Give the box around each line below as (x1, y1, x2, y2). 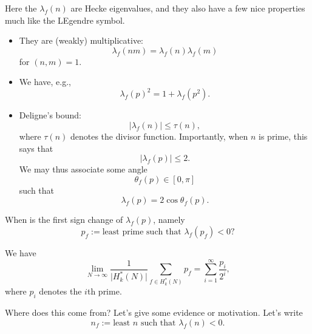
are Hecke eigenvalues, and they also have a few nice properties (70, 2, 305, 14)
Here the (5, 2, 37, 14)
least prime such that (102, 228, 181, 237)
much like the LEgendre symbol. (5, 13, 125, 26)
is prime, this (259, 130, 308, 143)
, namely (153, 213, 185, 226)
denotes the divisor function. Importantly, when (70, 130, 248, 143)
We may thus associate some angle (19, 163, 148, 176)
